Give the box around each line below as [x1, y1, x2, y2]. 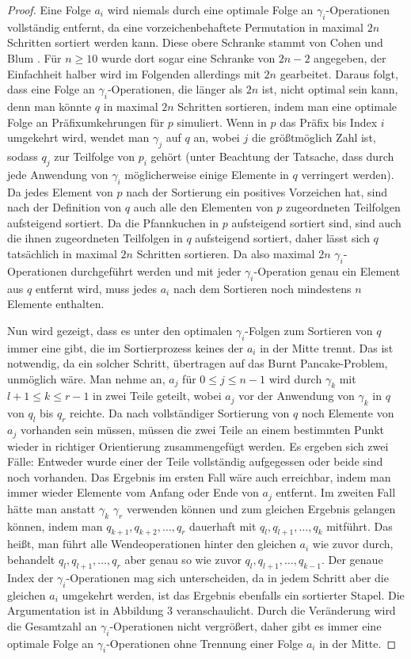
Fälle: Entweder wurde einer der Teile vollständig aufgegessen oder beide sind [7, 453, 383, 470]
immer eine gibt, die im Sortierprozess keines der [7, 339, 244, 356]
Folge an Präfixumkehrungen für [7, 113, 165, 130]
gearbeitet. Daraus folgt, [280, 65, 398, 82]
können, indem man [7, 517, 103, 534]
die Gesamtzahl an [7, 617, 97, 634]
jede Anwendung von [7, 166, 108, 182]
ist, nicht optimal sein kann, [261, 81, 398, 97]
